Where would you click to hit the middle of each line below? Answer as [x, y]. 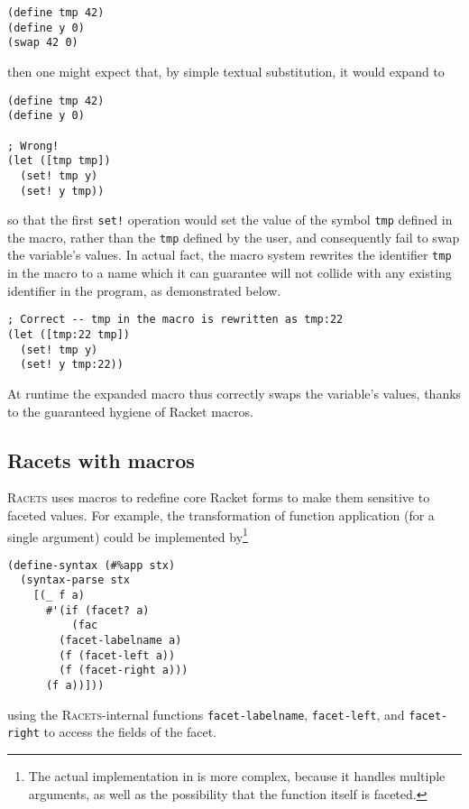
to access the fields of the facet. [130, 732]
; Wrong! [33, 146]
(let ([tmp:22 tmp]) [69, 334]
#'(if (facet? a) [97, 610]
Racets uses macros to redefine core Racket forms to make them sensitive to [219, 497]
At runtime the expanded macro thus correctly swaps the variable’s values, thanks [234, 393]
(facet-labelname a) [120, 641]
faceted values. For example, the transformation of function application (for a [221, 515]
